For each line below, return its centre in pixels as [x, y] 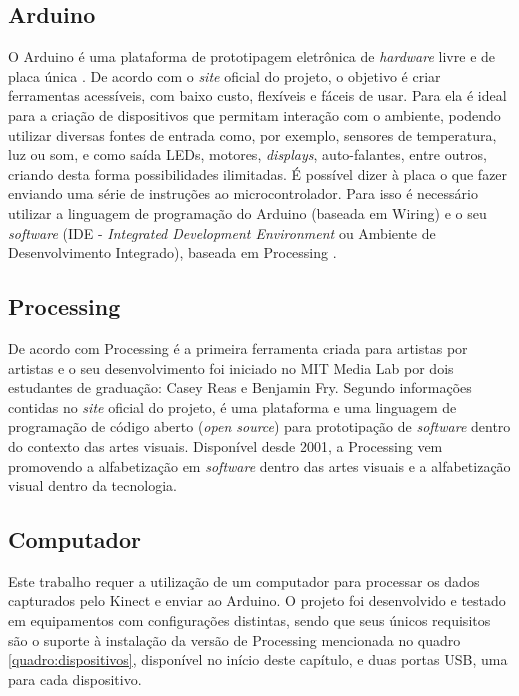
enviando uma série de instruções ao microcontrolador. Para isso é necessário [243, 193]
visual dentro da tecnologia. [92, 485]
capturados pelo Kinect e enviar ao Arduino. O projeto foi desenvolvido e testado [257, 600]
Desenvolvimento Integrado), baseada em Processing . [172, 252]
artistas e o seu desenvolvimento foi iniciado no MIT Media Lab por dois [231, 367]
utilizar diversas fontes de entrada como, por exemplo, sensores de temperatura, [252, 134]
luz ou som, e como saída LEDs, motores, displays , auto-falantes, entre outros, [247, 154]
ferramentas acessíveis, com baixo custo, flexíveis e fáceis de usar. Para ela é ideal [257, 95]
